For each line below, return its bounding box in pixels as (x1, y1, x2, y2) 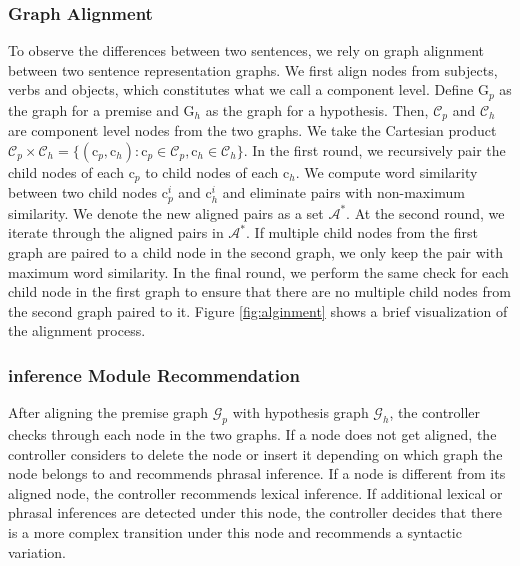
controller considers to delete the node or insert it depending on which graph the (8, 443, 503, 464)
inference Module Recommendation (8, 362, 300, 387)
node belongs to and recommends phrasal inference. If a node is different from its (8, 463, 506, 484)
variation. (8, 541, 67, 562)
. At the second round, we (346, 202, 505, 223)
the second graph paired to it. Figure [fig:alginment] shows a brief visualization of (8, 300, 508, 321)
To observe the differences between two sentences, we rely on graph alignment (8, 40, 484, 61)
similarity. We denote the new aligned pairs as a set (8, 202, 324, 223)
